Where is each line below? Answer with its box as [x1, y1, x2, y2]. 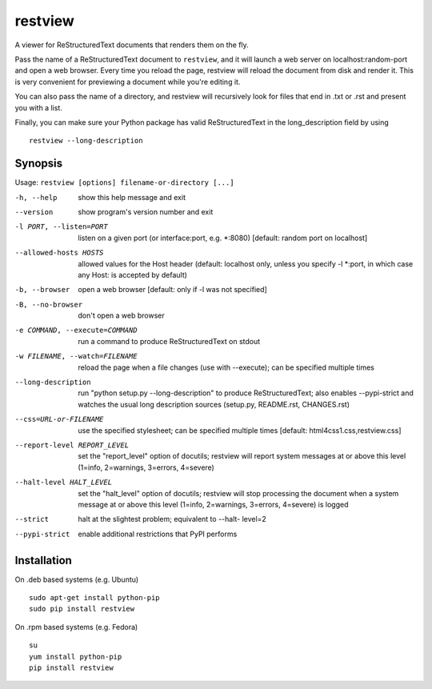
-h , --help [14, 193, 58, 202]
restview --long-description [29, 136, 143, 146]
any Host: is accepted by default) [78, 270, 188, 279]
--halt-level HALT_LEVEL [14, 478, 112, 487]
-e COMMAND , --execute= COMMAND [14, 326, 138, 335]
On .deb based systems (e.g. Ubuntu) [14, 575, 139, 584]
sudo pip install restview [29, 604, 135, 614]
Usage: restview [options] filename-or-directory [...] [14, 178, 235, 187]
